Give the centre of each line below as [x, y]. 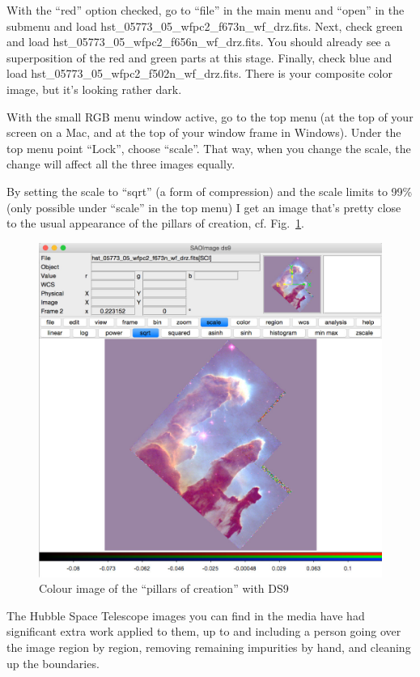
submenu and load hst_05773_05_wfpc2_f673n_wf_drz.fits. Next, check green [205, 26]
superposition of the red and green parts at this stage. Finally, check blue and [199, 57]
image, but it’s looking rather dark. [94, 89]
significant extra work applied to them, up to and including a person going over [204, 631]
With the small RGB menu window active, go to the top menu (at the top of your [210, 116]
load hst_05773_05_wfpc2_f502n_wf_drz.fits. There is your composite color [199, 73]
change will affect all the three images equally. [121, 164]
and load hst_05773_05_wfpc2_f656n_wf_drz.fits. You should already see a [199, 42]
